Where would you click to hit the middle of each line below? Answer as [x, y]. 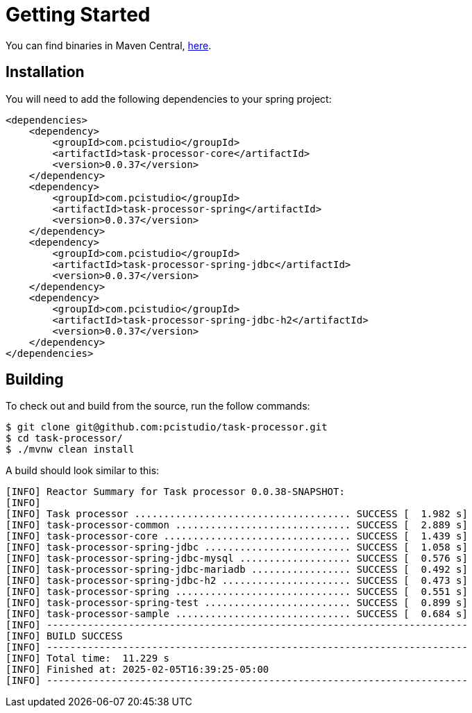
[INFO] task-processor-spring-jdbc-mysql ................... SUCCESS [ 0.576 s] [237, 559]
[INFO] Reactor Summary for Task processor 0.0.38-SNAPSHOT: [175, 492]
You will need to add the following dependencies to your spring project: [169, 99]
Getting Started [78, 15]
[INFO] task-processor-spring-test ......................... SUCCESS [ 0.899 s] [237, 603]
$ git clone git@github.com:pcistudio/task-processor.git [167, 427]
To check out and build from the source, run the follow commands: [158, 406]
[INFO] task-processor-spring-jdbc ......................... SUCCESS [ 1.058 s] [237, 547]
